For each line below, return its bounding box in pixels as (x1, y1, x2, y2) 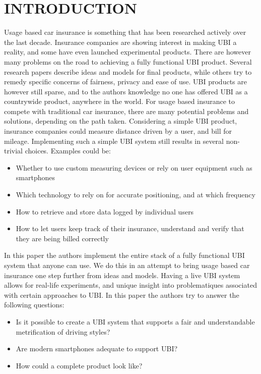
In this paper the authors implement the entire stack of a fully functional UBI (4, 250, 245, 260)
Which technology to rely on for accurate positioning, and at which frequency (16, 189, 255, 200)
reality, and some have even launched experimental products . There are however (4, 46, 251, 57)
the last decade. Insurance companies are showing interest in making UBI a (4, 36, 237, 47)
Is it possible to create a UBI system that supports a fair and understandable (16, 316, 255, 327)
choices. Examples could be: (25, 145, 111, 156)
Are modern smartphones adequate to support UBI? (16, 343, 178, 354)
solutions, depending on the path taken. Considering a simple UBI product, (4, 116, 237, 126)
